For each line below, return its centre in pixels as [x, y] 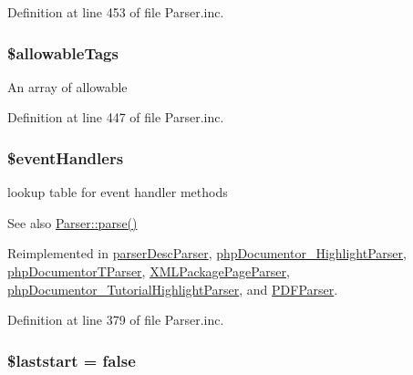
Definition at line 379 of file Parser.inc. [116, 320]
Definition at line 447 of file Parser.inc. [116, 117]
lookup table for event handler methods [118, 192]
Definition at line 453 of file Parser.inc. [116, 12]
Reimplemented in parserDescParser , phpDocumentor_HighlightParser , [207, 253]
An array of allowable [67, 86]
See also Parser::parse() [72, 222]
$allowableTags [63, 52]
